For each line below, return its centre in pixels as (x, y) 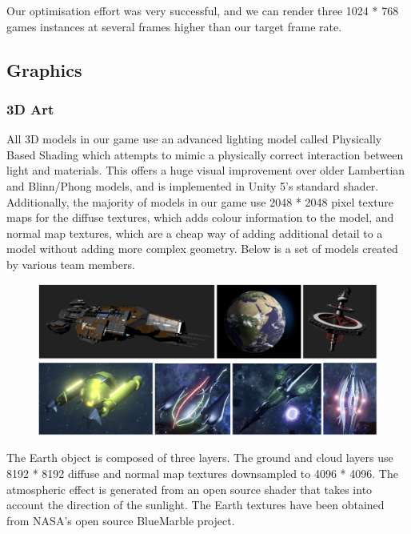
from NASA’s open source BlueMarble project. (121, 520)
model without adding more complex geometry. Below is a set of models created (202, 249)
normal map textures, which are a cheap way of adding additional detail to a (195, 233)
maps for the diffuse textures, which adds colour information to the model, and (200, 217)
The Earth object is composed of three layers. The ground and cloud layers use (200, 458)
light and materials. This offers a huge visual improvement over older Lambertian (206, 170)
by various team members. (71, 264)
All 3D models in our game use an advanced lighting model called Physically (194, 139)
